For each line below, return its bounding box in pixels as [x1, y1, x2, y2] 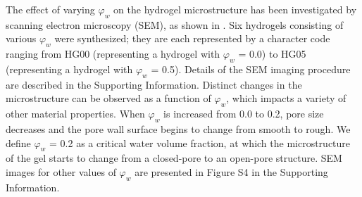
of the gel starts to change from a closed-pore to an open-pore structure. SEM [6, 151, 342, 165]
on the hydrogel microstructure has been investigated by [113, 2, 357, 16]
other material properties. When [6, 106, 145, 121]
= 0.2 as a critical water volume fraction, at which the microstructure [49, 135, 351, 150]
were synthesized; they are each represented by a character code [54, 31, 330, 46]
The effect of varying [6, 2, 95, 16]
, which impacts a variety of [226, 91, 347, 106]
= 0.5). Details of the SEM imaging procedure [151, 61, 351, 76]
